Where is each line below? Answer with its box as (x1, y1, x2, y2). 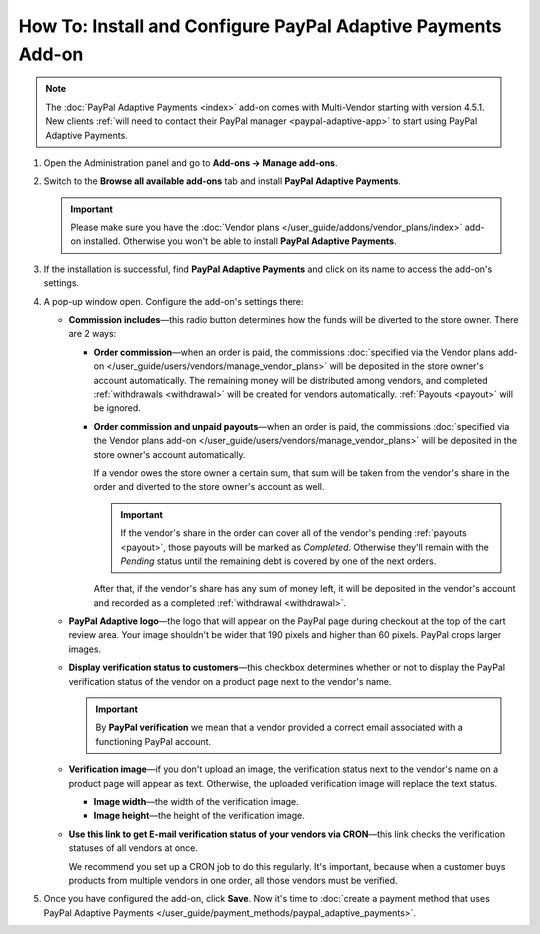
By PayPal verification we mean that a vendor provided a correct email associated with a (95, 721, 464, 734)
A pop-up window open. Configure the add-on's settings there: (43, 295, 304, 307)
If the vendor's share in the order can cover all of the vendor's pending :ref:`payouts (120, 527, 467, 539)
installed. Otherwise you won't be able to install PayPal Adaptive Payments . (83, 235, 397, 247)
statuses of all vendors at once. (68, 842, 199, 854)
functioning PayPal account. (95, 735, 212, 747)
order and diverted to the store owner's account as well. (93, 481, 325, 493)
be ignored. (93, 402, 142, 414)
